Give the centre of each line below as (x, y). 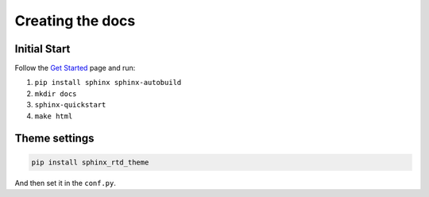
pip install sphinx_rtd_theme (90, 162)
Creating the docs (75, 21)
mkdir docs (56, 94)
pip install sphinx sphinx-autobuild (108, 83)
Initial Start (43, 49)
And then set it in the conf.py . (66, 183)
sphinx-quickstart (70, 105)
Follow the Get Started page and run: (75, 68)
